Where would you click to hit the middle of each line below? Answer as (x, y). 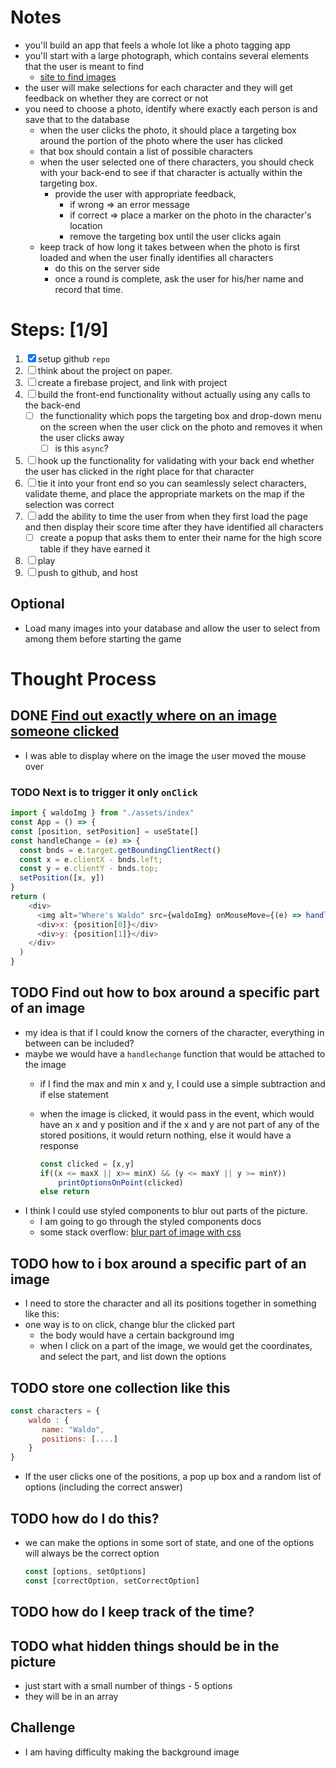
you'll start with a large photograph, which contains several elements (167, 55)
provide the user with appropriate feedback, (145, 193)
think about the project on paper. (105, 370)
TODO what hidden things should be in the (145, 1646)
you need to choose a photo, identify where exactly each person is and (171, 108)
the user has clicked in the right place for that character (139, 471)
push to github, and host (87, 573)
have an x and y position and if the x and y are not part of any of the (179, 1124)
